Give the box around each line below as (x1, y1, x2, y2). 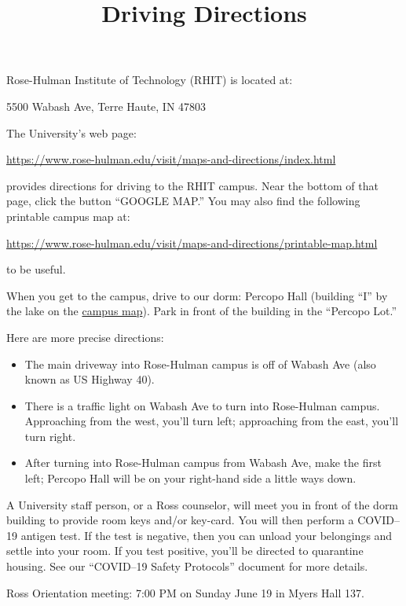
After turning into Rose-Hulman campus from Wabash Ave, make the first (24, 454, 382, 471)
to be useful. (6, 261, 66, 277)
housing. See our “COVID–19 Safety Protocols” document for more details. (6, 558, 368, 575)
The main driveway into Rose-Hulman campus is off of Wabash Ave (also (24, 355, 376, 372)
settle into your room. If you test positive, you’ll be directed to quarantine (6, 542, 364, 559)
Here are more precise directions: (6, 329, 164, 345)
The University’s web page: (6, 124, 137, 141)
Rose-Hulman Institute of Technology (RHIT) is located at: (6, 72, 293, 88)
